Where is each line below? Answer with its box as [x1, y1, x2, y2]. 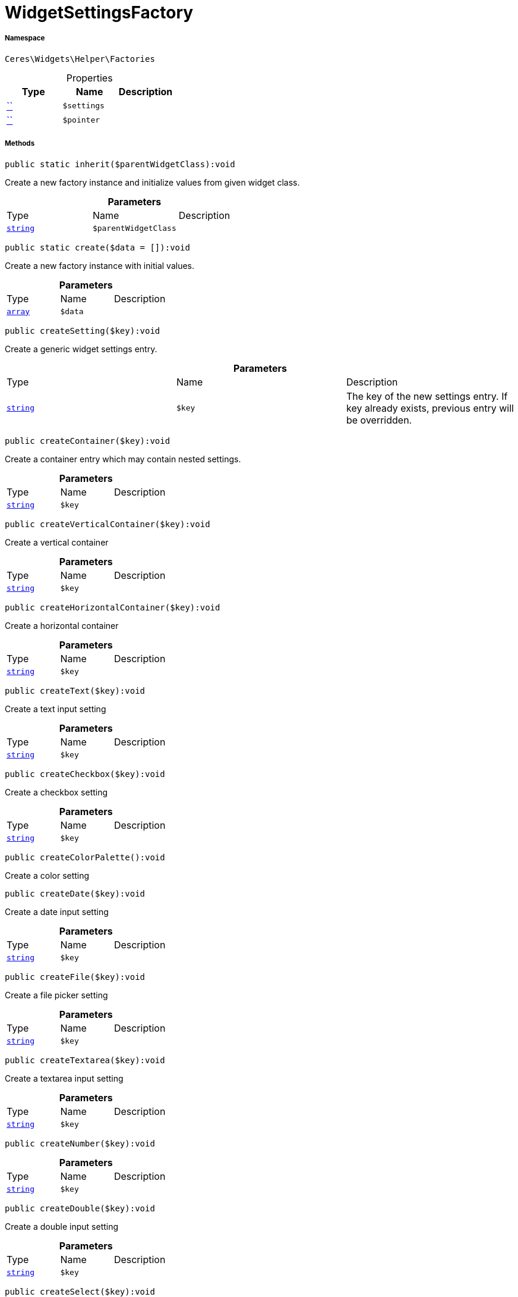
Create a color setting [5, 870, 90, 881]
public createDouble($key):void [5, 1203, 155, 1213]
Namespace [5, 34, 45, 43]
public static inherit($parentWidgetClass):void [5, 159, 235, 169]
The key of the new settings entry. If [346, 390, 508, 402]
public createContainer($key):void [5, 436, 170, 446]
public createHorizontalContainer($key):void [5, 602, 220, 612]
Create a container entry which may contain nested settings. [5, 453, 241, 464]
